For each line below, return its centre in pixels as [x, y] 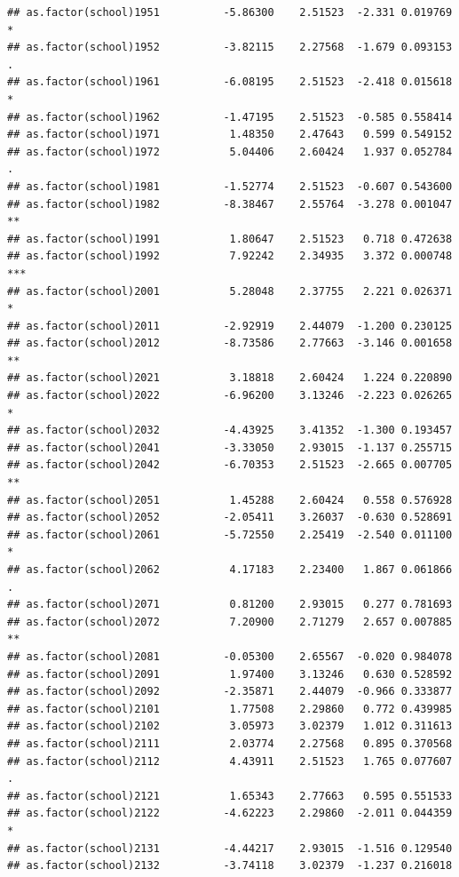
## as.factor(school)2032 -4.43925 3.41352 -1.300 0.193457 [230, 431]
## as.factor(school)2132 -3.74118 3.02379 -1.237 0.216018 [230, 866]
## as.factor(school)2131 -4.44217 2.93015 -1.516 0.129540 [230, 848]
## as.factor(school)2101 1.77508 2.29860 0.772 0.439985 [230, 709]
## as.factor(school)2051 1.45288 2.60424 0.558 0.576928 [230, 500]
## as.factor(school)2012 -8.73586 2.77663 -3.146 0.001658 [230, 343]
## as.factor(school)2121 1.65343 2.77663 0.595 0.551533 [230, 796]
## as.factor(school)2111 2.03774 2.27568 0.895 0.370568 [230, 743]
